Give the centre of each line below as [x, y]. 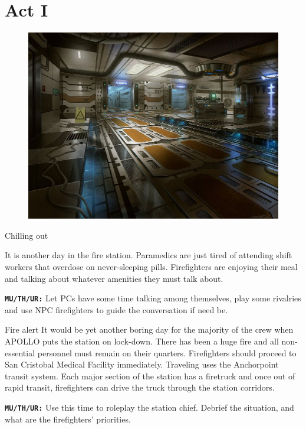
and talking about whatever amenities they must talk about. [114, 278]
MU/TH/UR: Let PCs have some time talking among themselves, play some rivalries [153, 298]
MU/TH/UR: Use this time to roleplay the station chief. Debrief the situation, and [149, 407]
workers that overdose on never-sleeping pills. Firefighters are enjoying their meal [151, 266]
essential [20, 352]
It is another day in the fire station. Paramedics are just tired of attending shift [149, 255]
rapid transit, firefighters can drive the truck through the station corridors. [140, 387]
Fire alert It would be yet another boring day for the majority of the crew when [149, 329]
